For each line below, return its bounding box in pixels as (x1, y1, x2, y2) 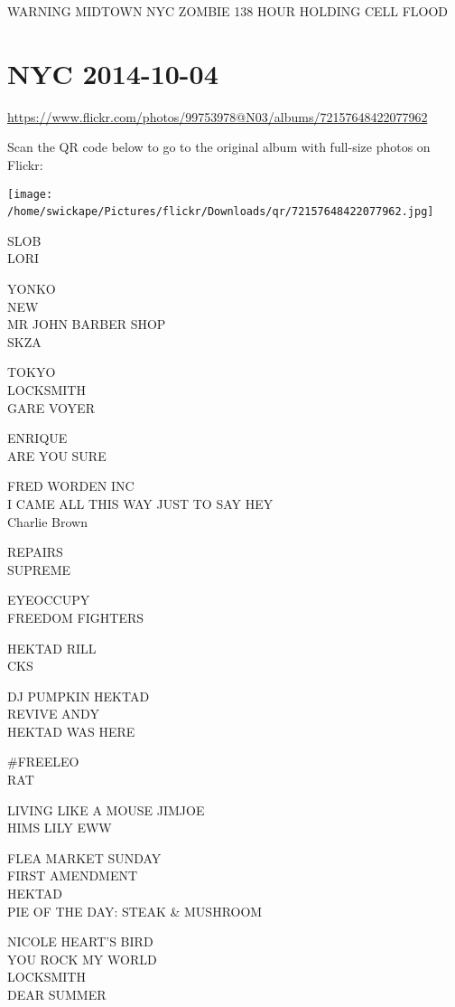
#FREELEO (7, 752, 79, 771)
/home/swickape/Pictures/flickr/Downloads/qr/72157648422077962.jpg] (7, 205, 434, 219)
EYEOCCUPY (7, 590, 90, 609)
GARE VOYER (7, 398, 95, 417)
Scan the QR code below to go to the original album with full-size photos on (7, 137, 431, 156)
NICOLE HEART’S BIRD (7, 932, 153, 951)
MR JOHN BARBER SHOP (7, 315, 166, 334)
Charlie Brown (7, 512, 88, 531)
